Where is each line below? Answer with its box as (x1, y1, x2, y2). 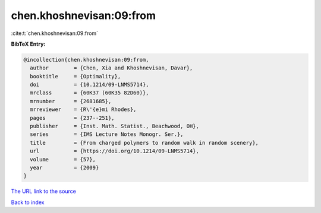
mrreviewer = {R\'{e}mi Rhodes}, (30, 106, 137, 113)
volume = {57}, (30, 156, 96, 163)
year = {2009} (30, 164, 99, 171)
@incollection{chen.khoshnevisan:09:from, (23, 56, 149, 63)
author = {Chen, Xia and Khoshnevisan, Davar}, (30, 65, 193, 71)
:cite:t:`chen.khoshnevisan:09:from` (11, 30, 98, 37)
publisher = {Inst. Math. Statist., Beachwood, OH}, (30, 123, 199, 130)
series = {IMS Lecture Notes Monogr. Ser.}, (30, 131, 184, 138)
